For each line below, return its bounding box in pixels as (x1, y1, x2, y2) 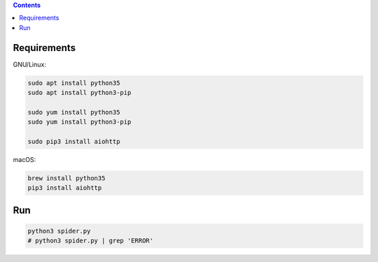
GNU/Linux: (13, 60, 47, 68)
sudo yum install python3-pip (27, 118, 132, 126)
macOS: (13, 156, 36, 163)
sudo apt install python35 (27, 79, 120, 87)
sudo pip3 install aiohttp (27, 138, 120, 146)
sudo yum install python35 (27, 108, 120, 116)
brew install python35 (27, 174, 106, 182)
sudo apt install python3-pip (27, 89, 132, 97)
